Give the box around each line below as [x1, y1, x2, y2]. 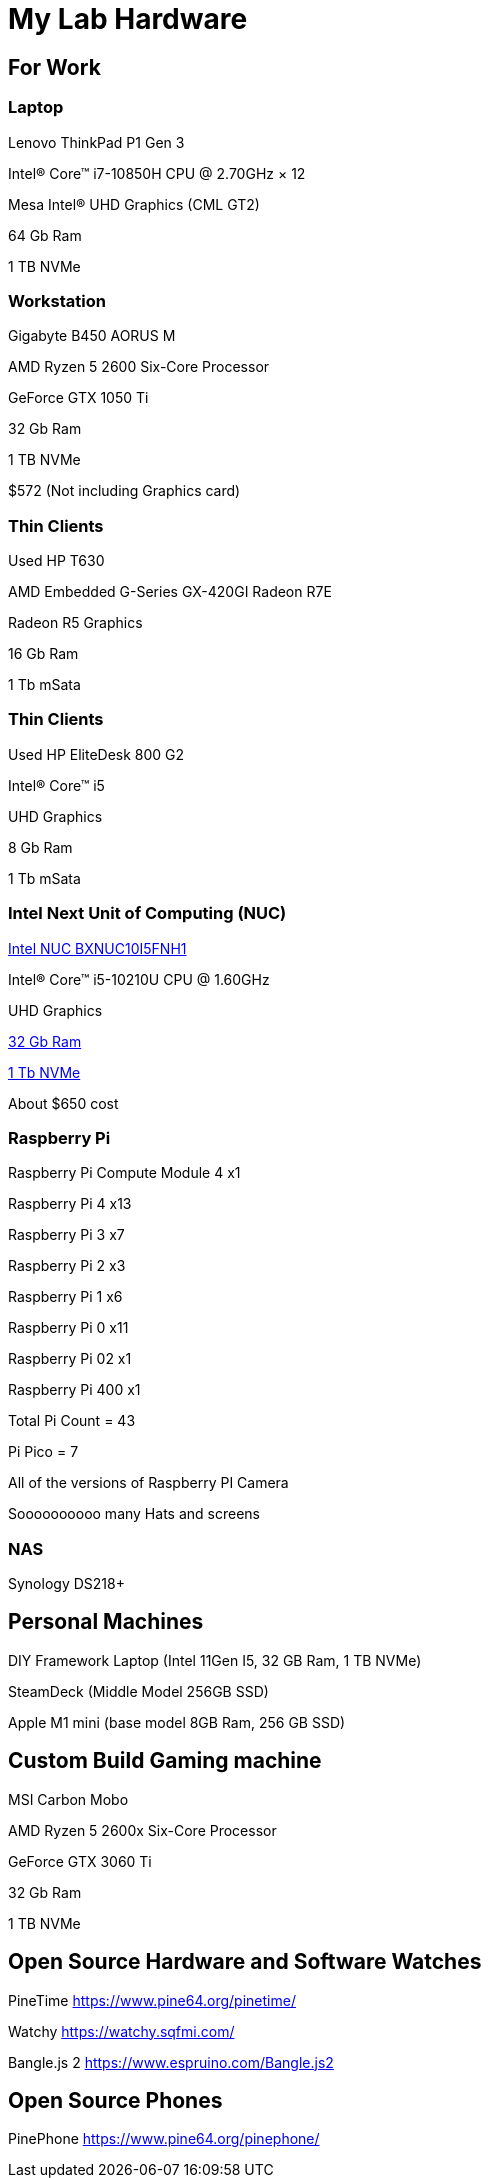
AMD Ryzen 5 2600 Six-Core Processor [8, 358, 270, 376]
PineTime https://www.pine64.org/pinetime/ [8, 1991, 296, 2009]
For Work [8, 54, 101, 80]
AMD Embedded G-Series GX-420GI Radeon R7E [8, 583, 332, 601]
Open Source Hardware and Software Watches [8, 1949, 482, 1975]
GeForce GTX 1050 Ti [8, 389, 149, 407]
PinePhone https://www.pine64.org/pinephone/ [8, 2130, 320, 2148]
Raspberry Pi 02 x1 [8, 1350, 132, 1368]
